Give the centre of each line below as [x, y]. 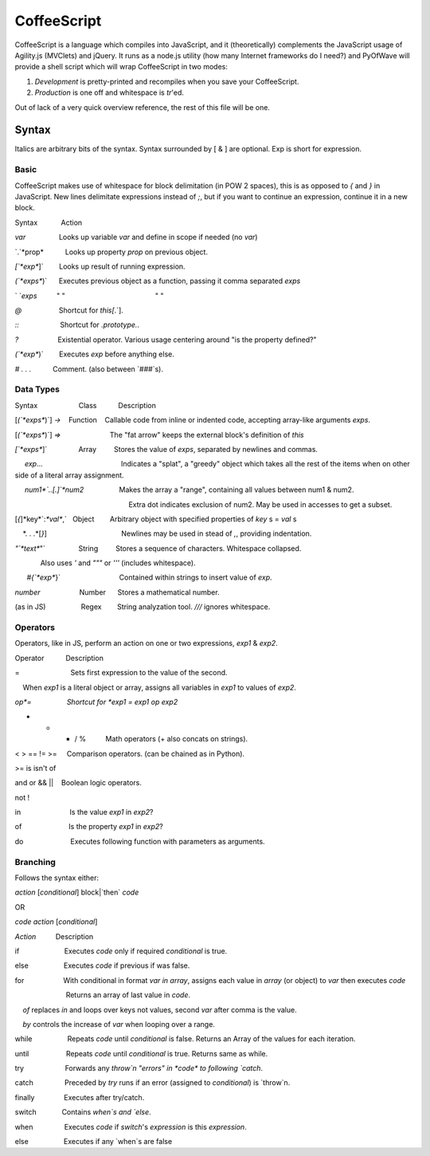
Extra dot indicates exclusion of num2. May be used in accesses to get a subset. [260, 504]
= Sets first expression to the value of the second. [121, 673]
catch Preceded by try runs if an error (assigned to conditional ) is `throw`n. [152, 1083]
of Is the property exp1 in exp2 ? [89, 827]
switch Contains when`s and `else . [83, 1112]
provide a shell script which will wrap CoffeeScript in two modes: [121, 67]
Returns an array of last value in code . [128, 995]
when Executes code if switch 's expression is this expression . [131, 1127]
